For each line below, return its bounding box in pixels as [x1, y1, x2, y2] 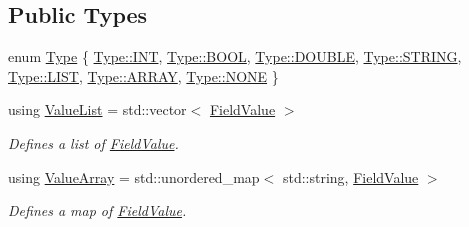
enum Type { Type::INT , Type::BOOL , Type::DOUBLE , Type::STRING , [8, 46, 462, 67]
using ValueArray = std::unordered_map [8, 166, 260, 187]
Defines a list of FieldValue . [8, 132, 179, 153]
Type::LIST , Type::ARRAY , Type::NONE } [8, 65, 279, 86]
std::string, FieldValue [282, 166, 419, 187]
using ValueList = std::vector [8, 99, 187, 120]
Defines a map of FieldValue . [8, 200, 187, 221]
